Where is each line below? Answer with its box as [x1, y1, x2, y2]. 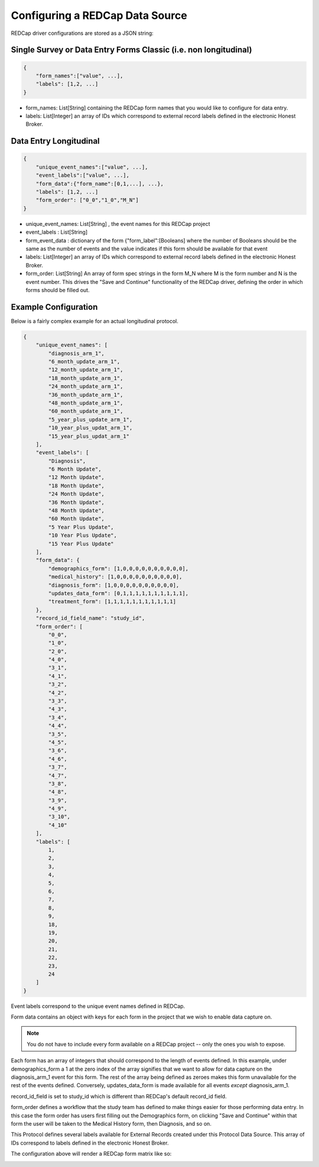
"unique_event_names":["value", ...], [35, 163, 148, 170]
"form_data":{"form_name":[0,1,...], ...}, [35, 180, 164, 187]
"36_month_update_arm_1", [48, 391, 123, 398]
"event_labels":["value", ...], [35, 172, 130, 179]
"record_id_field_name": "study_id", [35, 615, 145, 622]
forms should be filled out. [25, 286, 90, 293]
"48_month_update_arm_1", [48, 399, 123, 406]
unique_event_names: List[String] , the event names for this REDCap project [25, 220, 210, 227]
